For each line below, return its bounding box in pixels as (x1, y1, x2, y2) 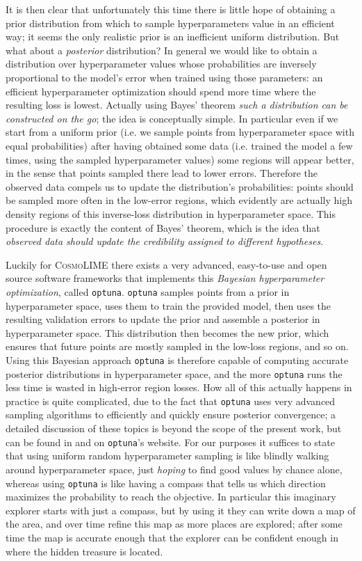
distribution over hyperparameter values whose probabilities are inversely (6, 56, 317, 71)
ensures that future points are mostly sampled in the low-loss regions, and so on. (6, 339, 349, 354)
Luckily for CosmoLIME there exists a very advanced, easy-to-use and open (6, 257, 327, 271)
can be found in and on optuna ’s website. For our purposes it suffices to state (6, 434, 335, 449)
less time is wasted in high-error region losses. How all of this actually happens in (6, 380, 352, 395)
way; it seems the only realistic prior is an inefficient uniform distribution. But (6, 29, 340, 44)
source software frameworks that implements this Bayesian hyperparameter (6, 271, 324, 285)
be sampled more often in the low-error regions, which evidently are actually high (6, 193, 352, 207)
